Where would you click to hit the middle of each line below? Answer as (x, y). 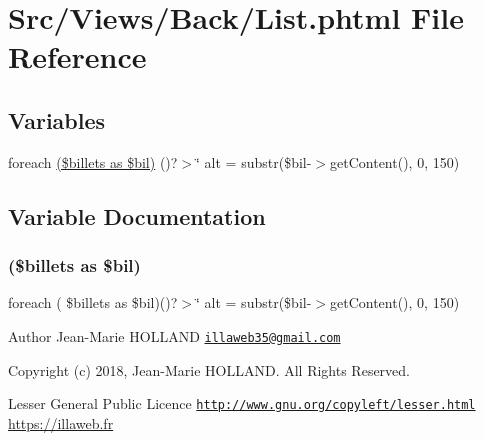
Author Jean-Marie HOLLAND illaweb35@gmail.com (174, 335)
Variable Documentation (137, 215)
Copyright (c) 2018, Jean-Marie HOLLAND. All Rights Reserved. (209, 369)
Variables (57, 119)
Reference (77, 56)
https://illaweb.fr (61, 422)
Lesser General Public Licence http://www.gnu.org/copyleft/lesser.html (242, 403)
